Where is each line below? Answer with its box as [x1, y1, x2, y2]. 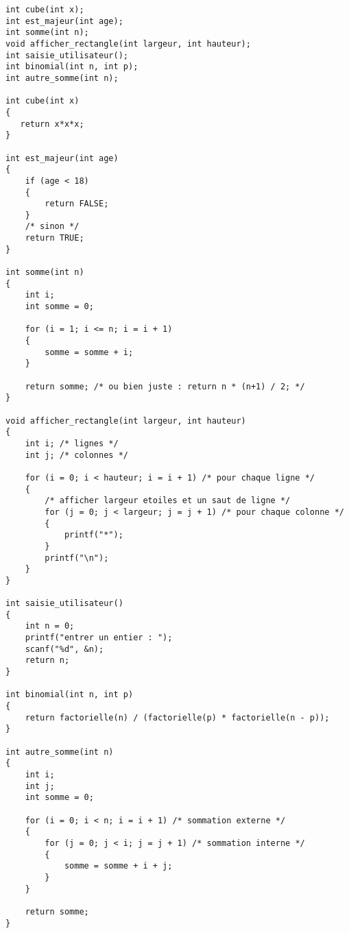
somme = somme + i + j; [64, 861, 173, 871]
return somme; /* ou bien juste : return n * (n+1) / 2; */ [25, 381, 305, 391]
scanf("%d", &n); [25, 644, 104, 654]
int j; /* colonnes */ [25, 450, 128, 460]
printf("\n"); [45, 553, 109, 563]
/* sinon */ [25, 221, 80, 232]
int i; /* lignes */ [25, 438, 119, 448]
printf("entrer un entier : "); [25, 633, 173, 643]
